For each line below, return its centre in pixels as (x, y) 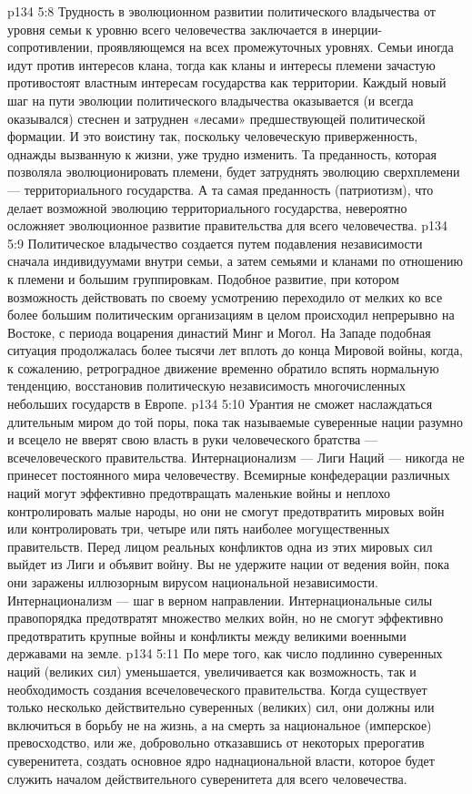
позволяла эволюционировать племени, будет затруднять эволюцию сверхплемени (234, 172)
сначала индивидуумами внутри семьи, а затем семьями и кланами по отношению (235, 261)
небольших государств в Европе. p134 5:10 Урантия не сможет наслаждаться (220, 404)
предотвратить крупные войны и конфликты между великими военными (207, 635)
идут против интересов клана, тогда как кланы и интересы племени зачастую (221, 64)
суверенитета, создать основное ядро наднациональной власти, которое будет (221, 760)
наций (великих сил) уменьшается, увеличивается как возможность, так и (212, 671)
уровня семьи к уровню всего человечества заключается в (168, 29)
